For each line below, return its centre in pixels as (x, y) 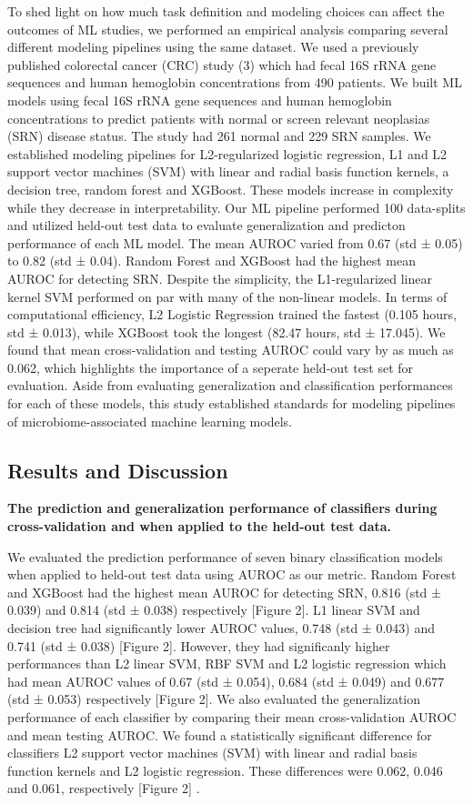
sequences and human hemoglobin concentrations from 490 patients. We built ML (235, 82)
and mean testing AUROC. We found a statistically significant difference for (220, 734)
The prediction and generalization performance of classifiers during (222, 508)
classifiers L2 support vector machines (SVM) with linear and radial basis (212, 753)
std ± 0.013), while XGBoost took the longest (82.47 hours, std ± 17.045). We (226, 332)
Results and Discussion (118, 470)
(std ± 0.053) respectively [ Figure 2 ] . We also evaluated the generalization (214, 699)
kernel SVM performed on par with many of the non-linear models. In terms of (227, 296)
